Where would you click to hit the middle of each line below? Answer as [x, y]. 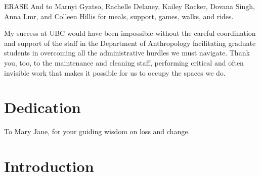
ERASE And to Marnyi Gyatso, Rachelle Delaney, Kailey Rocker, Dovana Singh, [129, 6]
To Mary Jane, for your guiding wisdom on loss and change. [97, 131]
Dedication [42, 107]
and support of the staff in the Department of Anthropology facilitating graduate [130, 43]
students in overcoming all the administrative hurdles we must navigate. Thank [127, 53]
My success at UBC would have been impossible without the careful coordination [130, 33]
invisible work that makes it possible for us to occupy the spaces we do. [115, 72]
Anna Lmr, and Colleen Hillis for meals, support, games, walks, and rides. [119, 16]
